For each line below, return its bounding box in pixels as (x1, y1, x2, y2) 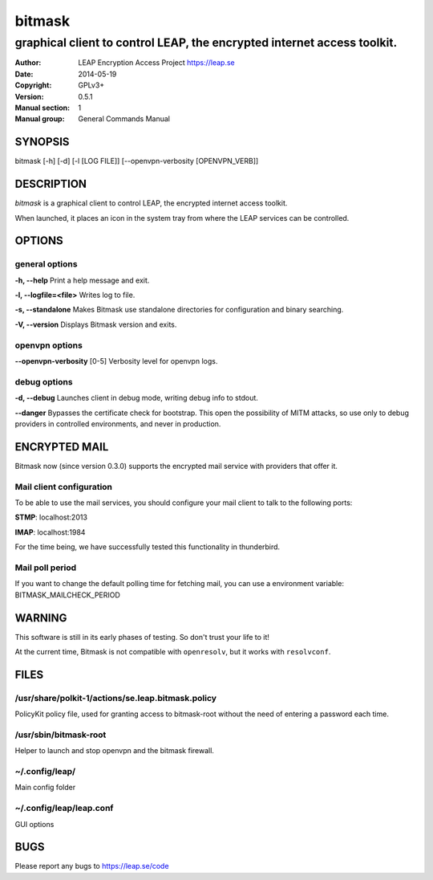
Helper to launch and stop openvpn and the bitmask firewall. (14, 746, 214, 756)
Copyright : (14, 80, 52, 90)
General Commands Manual (78, 114, 170, 124)
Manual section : (14, 103, 71, 112)
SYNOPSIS (14, 135, 70, 149)
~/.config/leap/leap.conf (14, 803, 114, 814)
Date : (14, 69, 34, 79)
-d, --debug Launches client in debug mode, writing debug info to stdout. (14, 393, 258, 403)
